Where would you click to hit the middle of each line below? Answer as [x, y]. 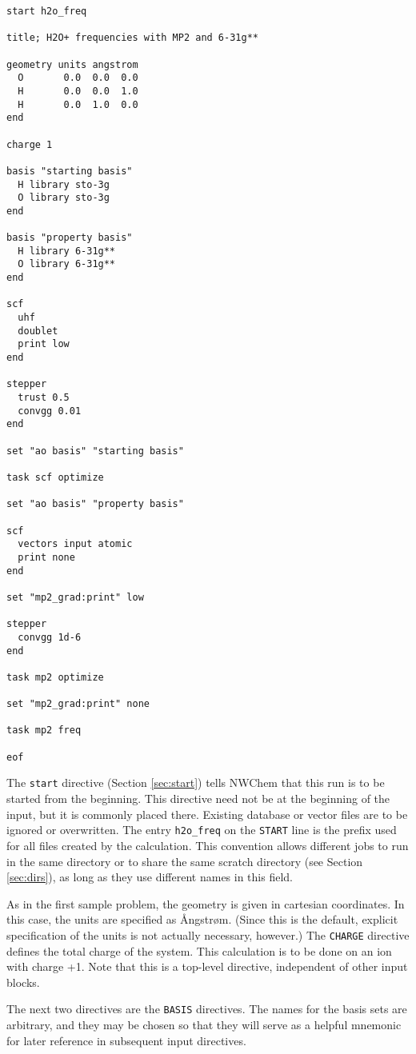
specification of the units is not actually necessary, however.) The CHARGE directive [208, 934]
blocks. [23, 982]
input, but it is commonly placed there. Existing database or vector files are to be [207, 814]
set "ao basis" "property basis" [95, 504]
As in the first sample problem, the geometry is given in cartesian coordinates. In [206, 903]
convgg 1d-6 [50, 637]
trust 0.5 [44, 398]
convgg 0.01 [50, 411]
